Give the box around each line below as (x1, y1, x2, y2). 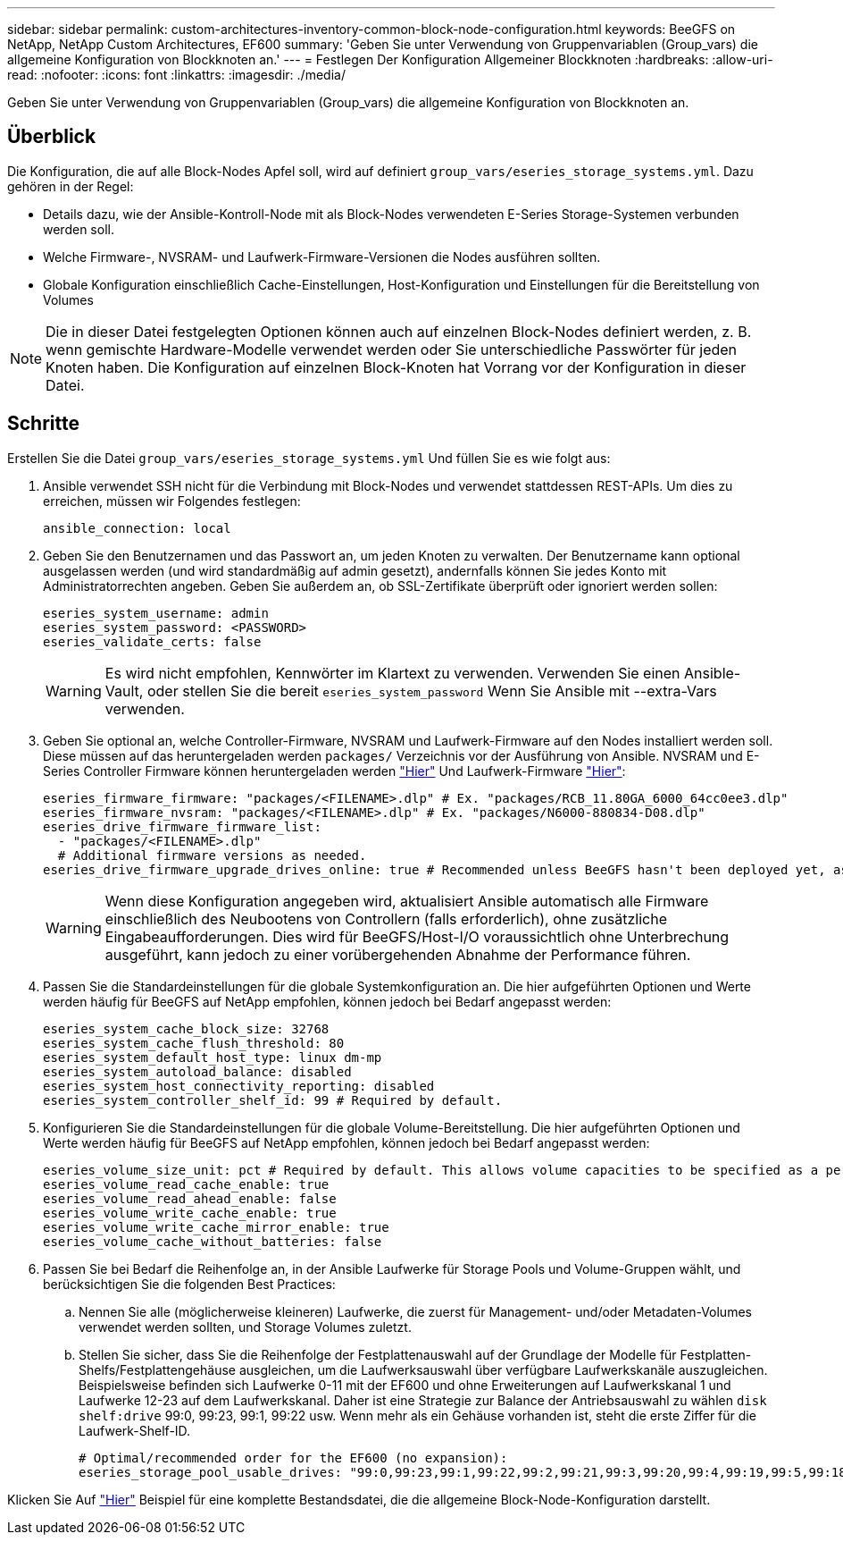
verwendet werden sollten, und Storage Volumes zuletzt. (79, 1319, 412, 1335)
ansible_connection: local (43, 520, 231, 535)
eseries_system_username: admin (43, 605, 269, 620)
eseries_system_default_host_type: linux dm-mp (43, 1049, 382, 1065)
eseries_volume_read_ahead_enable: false (43, 1191, 337, 1206)
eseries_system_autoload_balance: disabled (43, 1064, 352, 1079)
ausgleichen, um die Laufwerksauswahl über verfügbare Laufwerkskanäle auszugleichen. (238, 1361, 768, 1378)
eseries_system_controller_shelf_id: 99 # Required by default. (43, 1092, 503, 1108)
